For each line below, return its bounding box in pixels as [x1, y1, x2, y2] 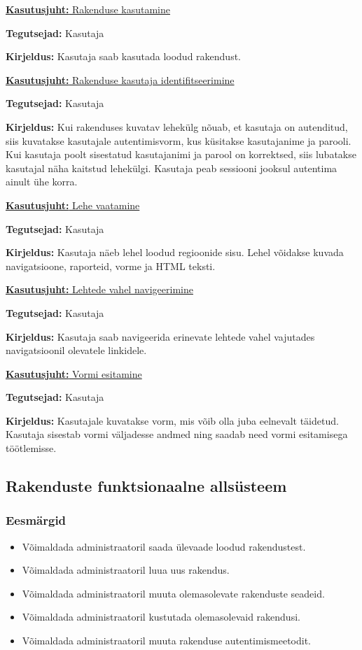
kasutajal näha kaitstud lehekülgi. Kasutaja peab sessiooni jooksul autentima [6, 160, 337, 175]
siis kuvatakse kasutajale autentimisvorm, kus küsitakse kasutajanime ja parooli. [6, 133, 351, 148]
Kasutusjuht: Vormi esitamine [6, 366, 142, 381]
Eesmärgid [6, 511, 67, 529]
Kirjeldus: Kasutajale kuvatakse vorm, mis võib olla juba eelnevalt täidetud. [6, 413, 339, 428]
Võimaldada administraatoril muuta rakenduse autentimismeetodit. [22, 633, 312, 648]
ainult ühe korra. [6, 174, 78, 189]
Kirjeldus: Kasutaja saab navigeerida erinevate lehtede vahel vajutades [6, 329, 315, 344]
